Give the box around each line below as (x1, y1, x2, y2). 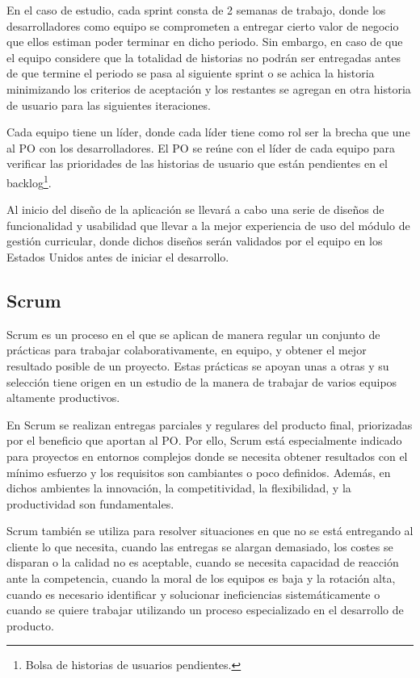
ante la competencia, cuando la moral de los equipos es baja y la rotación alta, (6, 570, 396, 587)
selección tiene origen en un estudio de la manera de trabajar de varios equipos (6, 373, 397, 390)
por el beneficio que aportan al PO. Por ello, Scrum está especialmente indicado (6, 432, 402, 449)
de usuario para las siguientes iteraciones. (6, 96, 211, 113)
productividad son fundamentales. (6, 495, 174, 512)
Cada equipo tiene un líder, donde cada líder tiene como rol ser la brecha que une (6, 123, 410, 140)
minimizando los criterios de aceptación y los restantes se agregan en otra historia (6, 80, 411, 97)
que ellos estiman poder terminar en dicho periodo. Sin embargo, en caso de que (6, 33, 403, 50)
